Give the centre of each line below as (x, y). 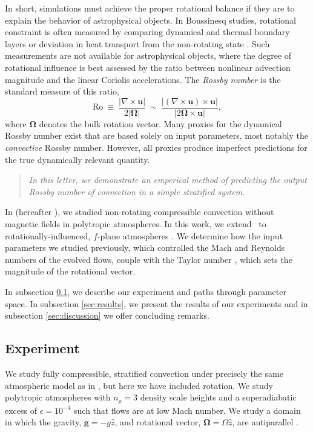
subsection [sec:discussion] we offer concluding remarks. (107, 315)
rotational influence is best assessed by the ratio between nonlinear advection (148, 67)
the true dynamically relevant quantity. (77, 159)
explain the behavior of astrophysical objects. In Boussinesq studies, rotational (150, 20)
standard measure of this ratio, (62, 91)
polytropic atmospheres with (58, 397)
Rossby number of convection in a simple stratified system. (137, 191)
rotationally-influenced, (48, 235)
